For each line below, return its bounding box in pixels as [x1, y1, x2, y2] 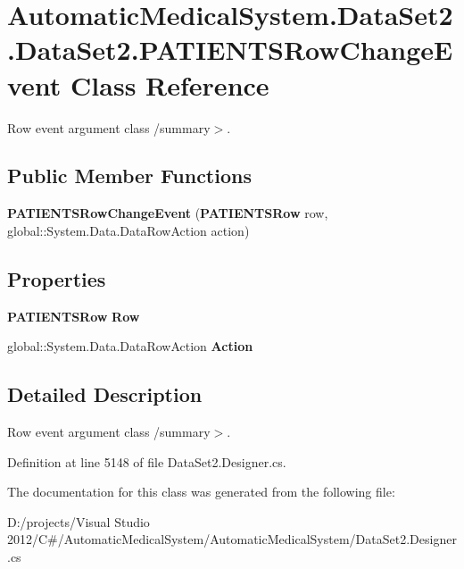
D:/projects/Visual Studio [7, 512, 150, 531]
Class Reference [70, 66, 269, 103]
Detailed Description [7, 381, 203, 408]
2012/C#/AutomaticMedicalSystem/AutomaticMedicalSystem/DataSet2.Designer [7, 530, 457, 548]
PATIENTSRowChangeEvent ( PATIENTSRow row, [7, 204, 328, 222]
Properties [7, 264, 106, 292]
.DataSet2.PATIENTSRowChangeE [7, 31, 453, 68]
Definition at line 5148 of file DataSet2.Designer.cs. [7, 452, 286, 471]
